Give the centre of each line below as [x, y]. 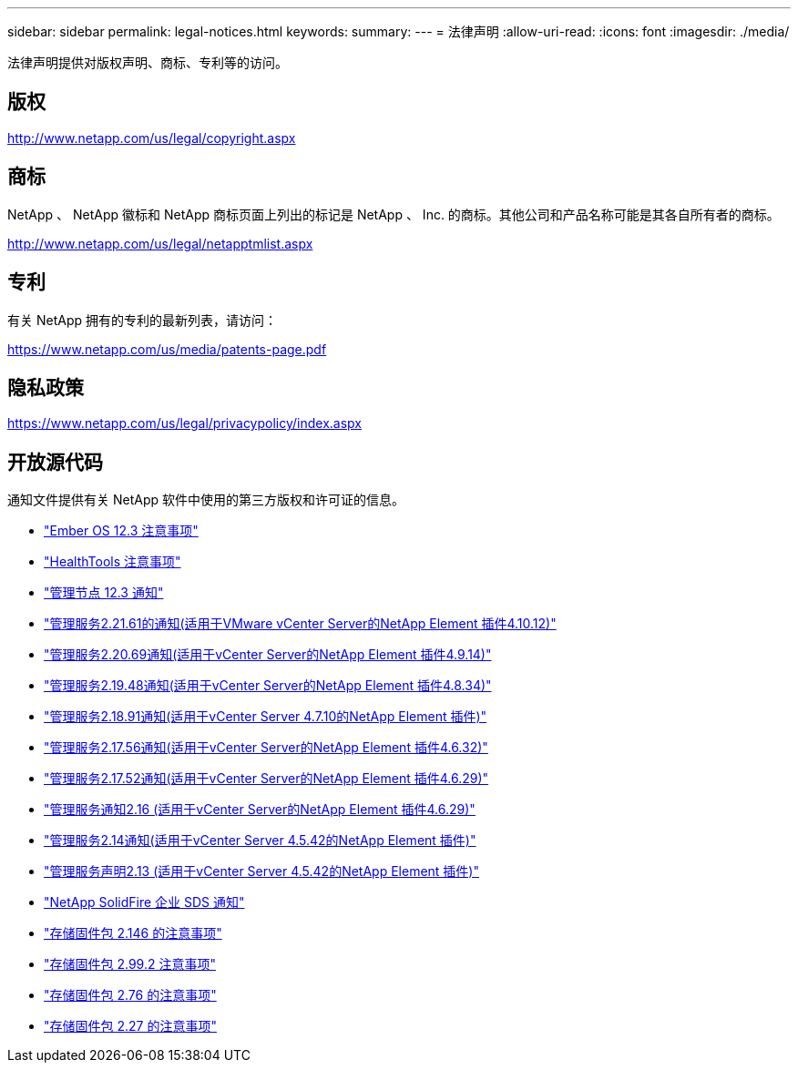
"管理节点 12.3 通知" [104, 593]
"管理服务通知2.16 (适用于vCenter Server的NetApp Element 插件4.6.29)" [260, 810]
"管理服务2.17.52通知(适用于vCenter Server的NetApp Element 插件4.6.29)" [266, 779]
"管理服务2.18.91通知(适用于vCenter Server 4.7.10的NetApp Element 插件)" [266, 717]
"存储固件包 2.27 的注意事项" [130, 1026]
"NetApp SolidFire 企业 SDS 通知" [144, 902]
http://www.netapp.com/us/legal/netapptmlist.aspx [160, 243]
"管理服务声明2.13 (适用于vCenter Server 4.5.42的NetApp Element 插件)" [262, 871]
